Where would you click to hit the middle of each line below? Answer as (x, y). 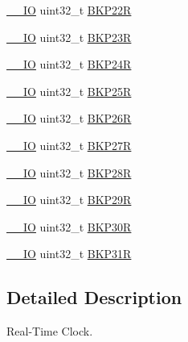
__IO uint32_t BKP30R (69, 226)
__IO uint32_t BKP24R (69, 64)
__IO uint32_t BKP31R (69, 254)
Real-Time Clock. (50, 331)
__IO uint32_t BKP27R (69, 145)
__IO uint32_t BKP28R (69, 172)
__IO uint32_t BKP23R (69, 37)
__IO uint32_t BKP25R (69, 91)
